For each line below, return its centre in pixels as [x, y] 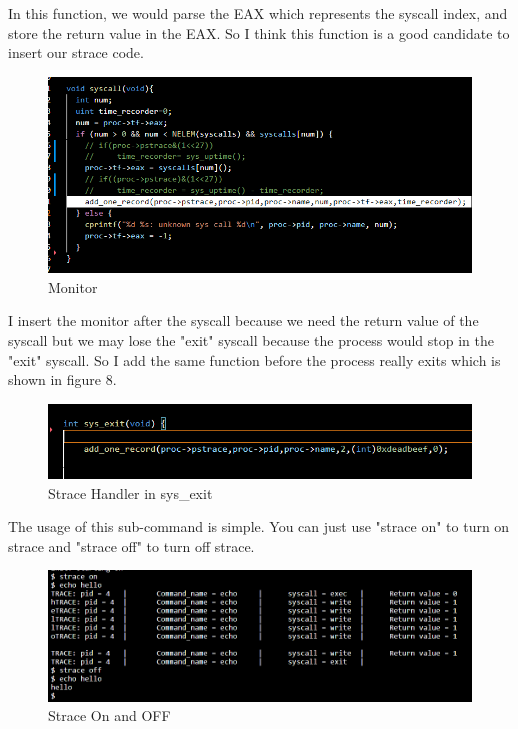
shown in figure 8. [62, 379]
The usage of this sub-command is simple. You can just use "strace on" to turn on [259, 526]
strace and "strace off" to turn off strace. [131, 545]
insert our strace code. [76, 52]
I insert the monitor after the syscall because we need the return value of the [243, 320]
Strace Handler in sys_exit [130, 492]
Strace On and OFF [109, 715]
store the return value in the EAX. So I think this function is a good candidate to [259, 32]
